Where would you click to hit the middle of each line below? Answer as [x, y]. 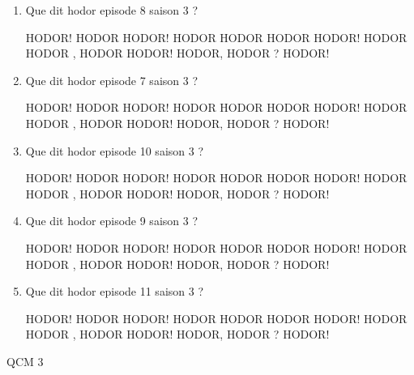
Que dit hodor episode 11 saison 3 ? [115, 291]
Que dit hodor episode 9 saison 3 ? [112, 221]
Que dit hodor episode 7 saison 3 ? [112, 80]
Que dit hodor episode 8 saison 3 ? [112, 10]
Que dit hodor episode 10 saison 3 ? [115, 150]
